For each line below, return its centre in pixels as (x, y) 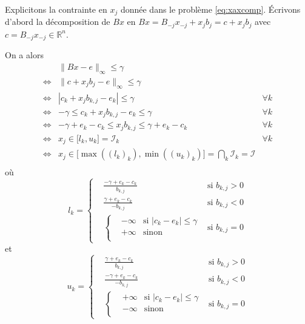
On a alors (24, 55)
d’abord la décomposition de (58, 22)
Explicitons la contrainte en (56, 9)
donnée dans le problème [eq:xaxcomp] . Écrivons (210, 9)
